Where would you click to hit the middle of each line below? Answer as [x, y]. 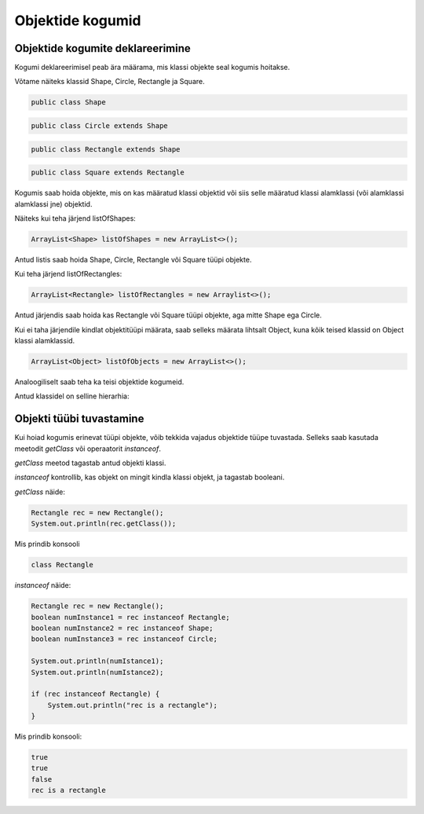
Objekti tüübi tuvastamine [79, 419]
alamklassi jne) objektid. [53, 203]
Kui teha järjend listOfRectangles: [68, 274]
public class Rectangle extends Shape [106, 149]
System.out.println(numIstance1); [97, 661]
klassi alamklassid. [45, 341]
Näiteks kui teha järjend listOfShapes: [75, 218]
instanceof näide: [43, 585]
